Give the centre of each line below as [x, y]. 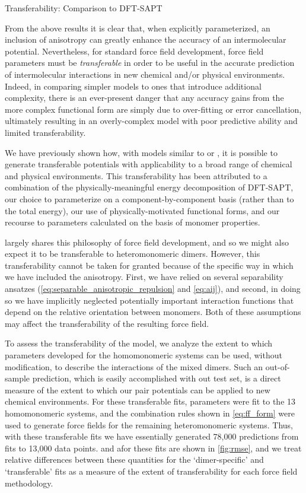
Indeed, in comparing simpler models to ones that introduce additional [133, 86]
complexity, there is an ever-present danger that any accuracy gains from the [144, 98]
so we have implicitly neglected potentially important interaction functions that [149, 300]
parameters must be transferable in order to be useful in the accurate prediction [150, 63]
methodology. [29, 483]
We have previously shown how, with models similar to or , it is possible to [141, 152]
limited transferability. [45, 132]
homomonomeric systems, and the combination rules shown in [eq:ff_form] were [150, 413]
